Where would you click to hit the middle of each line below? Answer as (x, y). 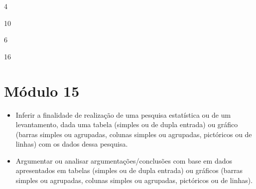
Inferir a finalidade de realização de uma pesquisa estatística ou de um (123, 114)
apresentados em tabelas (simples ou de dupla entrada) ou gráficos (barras (129, 170)
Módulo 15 (42, 91)
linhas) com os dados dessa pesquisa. (72, 144)
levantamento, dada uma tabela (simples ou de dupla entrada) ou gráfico (127, 124)
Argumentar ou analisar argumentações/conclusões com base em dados (124, 160)
